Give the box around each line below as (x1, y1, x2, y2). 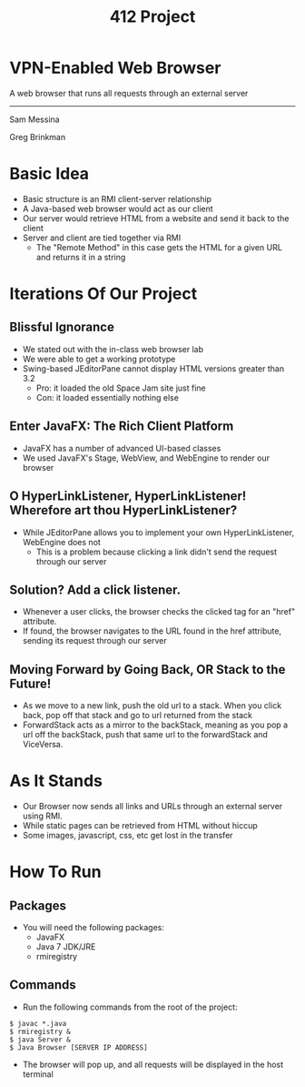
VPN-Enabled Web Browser (9, 57, 221, 78)
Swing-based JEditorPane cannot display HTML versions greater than (22, 362, 284, 374)
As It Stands (9, 771, 103, 791)
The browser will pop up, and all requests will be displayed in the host (22, 1059, 284, 1070)
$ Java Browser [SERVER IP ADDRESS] (9, 1042, 148, 1052)
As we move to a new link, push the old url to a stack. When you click (22, 700, 282, 711)
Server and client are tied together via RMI (22, 232, 182, 243)
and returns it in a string (35, 251, 126, 262)
